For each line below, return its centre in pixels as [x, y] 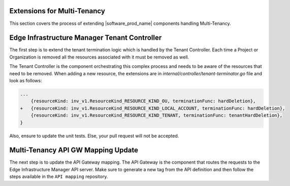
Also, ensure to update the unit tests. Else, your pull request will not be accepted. [94, 136]
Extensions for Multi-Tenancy [57, 11]
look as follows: [26, 80]
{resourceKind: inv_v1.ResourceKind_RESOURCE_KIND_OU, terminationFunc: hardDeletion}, [143, 101]
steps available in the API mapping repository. [59, 177]
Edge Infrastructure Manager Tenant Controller [86, 38]
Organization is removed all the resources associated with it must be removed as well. [99, 57]
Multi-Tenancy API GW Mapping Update [74, 150]
